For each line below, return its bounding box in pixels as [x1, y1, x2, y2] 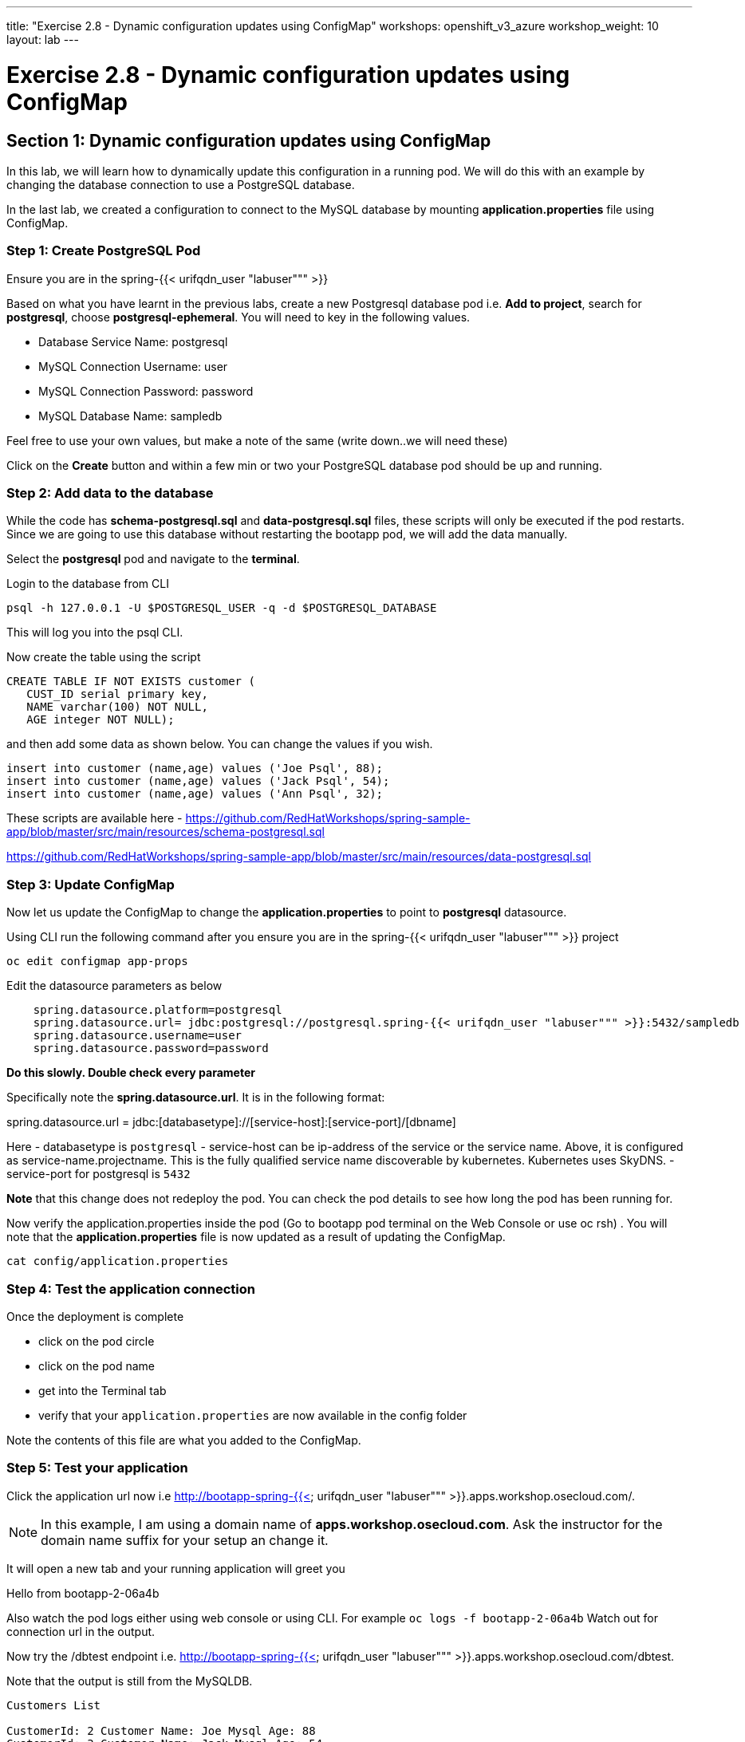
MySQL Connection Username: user [38, 359, 228, 373]
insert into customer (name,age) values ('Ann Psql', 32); [6, 787, 384, 801]
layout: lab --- [6, 33, 79, 46]
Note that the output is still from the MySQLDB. [6, 1673, 253, 1688]
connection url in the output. [6, 1624, 156, 1638]
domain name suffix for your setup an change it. [41, 1531, 329, 1548]
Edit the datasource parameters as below [6, 979, 223, 993]
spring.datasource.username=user [33, 1029, 242, 1042]
